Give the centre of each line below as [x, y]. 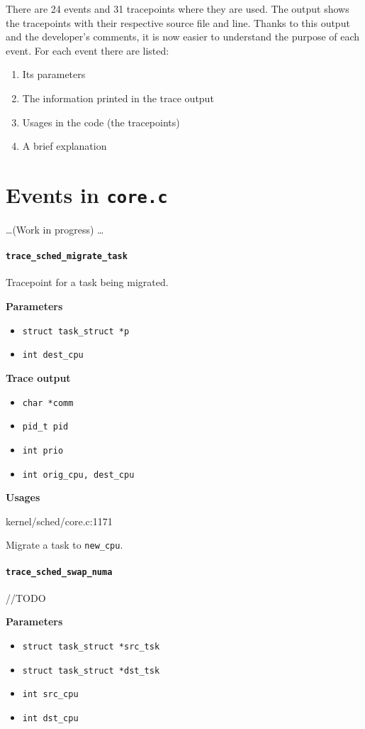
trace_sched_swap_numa [59, 572]
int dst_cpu [50, 719]
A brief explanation [64, 146]
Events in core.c [87, 194]
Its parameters [54, 74]
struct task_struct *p [76, 331]
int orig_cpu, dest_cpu [78, 475]
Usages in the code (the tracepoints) [101, 122]
